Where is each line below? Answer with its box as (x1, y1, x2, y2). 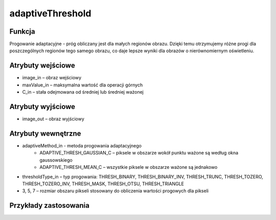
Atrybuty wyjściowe (9, 102, 76, 111)
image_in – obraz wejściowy (22, 75, 82, 81)
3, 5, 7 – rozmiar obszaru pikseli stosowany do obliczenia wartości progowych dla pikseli (22, 188, 209, 194)
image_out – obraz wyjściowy (22, 116, 84, 122)
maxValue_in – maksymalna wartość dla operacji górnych (22, 82, 143, 88)
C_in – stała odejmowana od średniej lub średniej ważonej (22, 89, 144, 95)
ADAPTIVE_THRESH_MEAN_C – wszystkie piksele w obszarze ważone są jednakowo (39, 164, 218, 170)
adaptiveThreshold (9, 8, 91, 19)
